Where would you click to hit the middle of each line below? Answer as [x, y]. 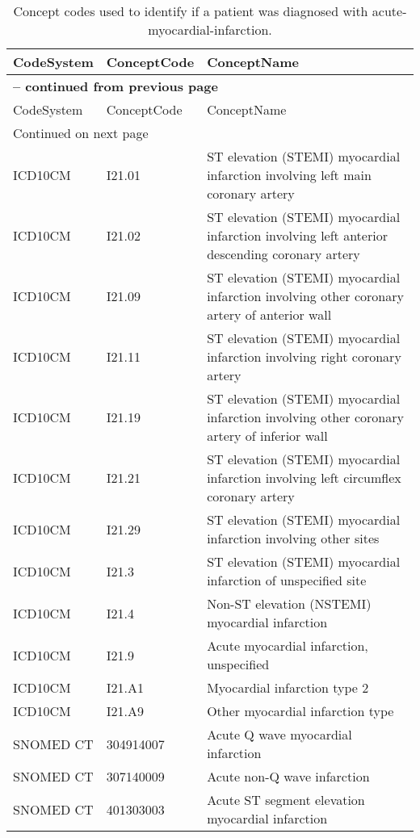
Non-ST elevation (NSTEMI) [289, 603]
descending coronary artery [283, 254]
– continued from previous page [115, 86]
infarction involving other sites [293, 538]
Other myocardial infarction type [300, 711]
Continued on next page [81, 133]
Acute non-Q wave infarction [288, 776]
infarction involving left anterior [297, 235]
